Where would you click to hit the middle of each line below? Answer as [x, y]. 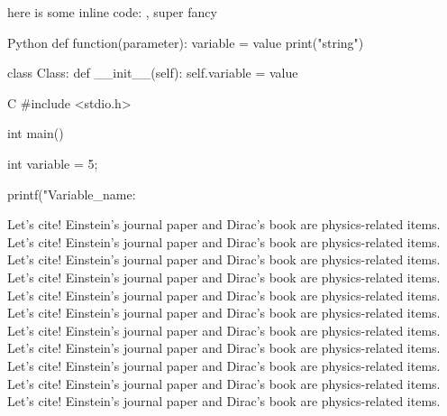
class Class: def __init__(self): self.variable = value [153, 73]
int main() [36, 133]
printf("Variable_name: [72, 194]
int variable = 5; [53, 163]
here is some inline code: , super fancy [112, 12]
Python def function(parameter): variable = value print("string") [186, 42]
